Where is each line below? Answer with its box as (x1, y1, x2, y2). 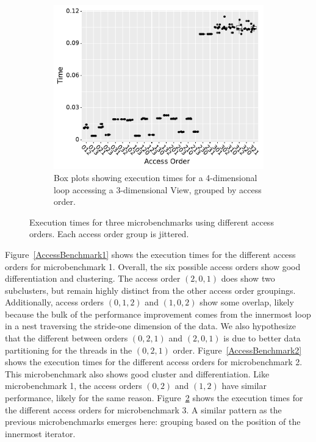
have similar (221, 379, 267, 392)
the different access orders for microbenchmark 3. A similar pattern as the (5, 403, 282, 416)
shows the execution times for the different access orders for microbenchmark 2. (5, 355, 303, 368)
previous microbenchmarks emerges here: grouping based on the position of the (5, 415, 301, 428)
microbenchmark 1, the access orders (5, 379, 142, 392)
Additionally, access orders (5, 296, 104, 308)
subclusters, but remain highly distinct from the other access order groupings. (5, 283, 296, 296)
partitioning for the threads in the (5, 343, 132, 356)
